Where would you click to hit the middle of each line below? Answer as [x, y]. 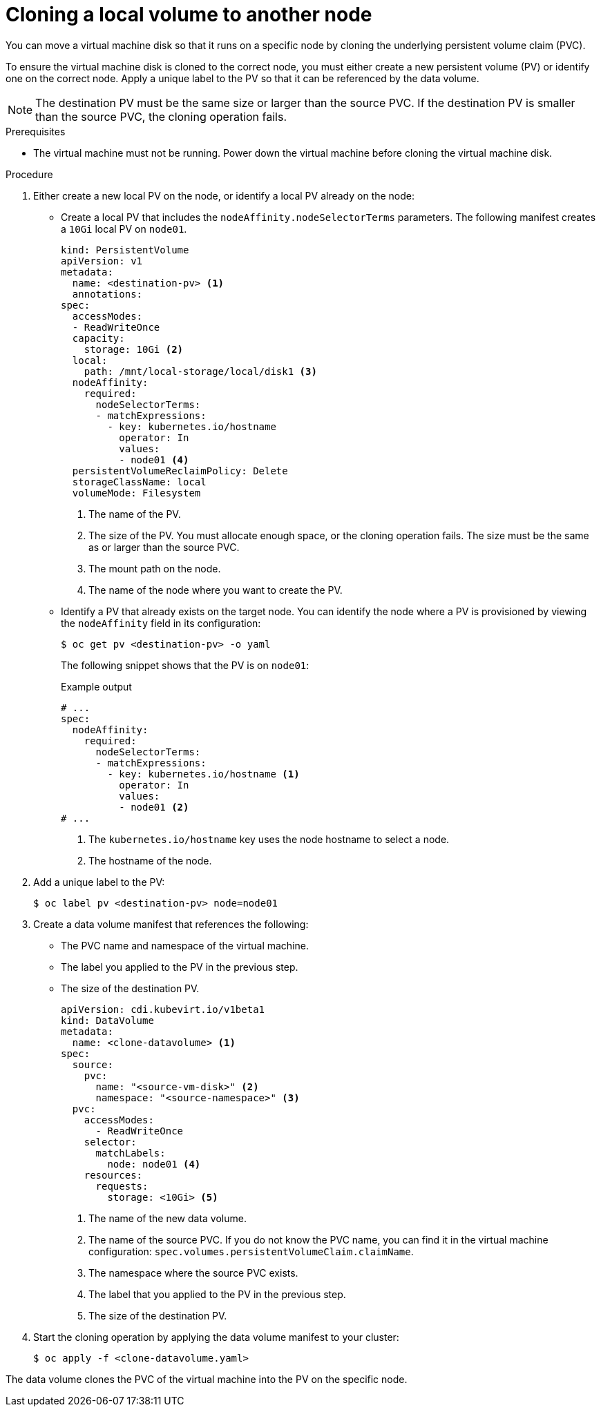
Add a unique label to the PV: [99, 882]
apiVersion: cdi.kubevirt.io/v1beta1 [163, 1009]
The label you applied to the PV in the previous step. [180, 967]
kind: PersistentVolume [125, 250]
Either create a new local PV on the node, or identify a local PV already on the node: [224, 195]
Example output [96, 686]
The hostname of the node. [150, 860]
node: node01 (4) [154, 1164]
